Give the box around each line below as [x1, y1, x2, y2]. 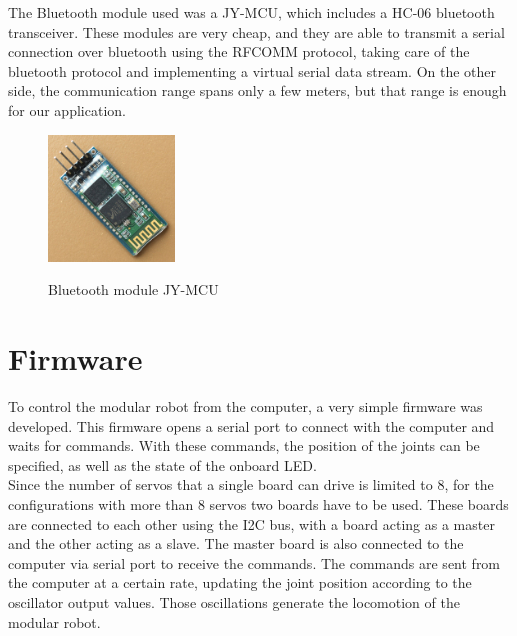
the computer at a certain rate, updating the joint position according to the [8, 572, 472, 593]
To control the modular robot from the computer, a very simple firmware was [8, 396, 483, 417]
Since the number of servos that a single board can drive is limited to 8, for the [8, 474, 494, 495]
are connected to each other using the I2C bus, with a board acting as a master [8, 513, 495, 534]
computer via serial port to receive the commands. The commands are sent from [8, 552, 501, 573]
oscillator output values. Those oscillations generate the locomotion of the [8, 592, 460, 612]
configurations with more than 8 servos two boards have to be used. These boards [8, 494, 509, 515]
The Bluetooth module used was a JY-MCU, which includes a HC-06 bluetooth [8, 2, 495, 22]
